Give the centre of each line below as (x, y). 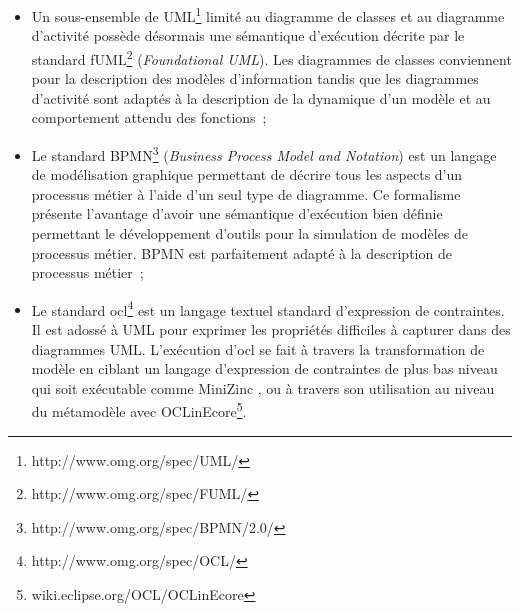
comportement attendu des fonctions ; (149, 117)
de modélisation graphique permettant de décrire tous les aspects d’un (247, 174)
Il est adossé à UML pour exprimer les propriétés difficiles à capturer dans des (271, 328)
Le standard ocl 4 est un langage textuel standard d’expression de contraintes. (268, 308)
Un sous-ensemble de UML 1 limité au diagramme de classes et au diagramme (268, 14)
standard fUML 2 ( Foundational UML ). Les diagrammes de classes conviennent (271, 57)
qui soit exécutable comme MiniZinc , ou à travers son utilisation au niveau (263, 387)
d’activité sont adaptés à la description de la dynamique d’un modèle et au (261, 97)
